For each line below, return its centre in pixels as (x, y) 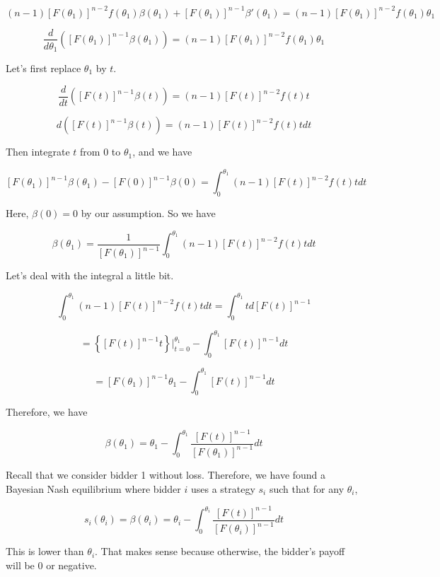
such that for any (307, 488)
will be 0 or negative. (51, 565)
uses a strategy (223, 488)
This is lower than (45, 551)
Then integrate (38, 152)
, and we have (162, 152)
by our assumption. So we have (148, 212)
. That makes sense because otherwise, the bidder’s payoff (220, 551)
